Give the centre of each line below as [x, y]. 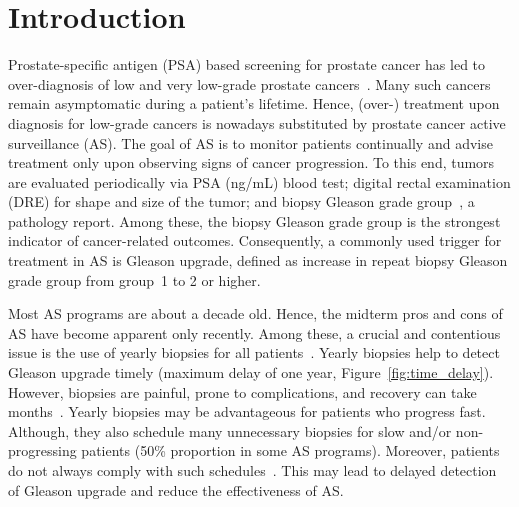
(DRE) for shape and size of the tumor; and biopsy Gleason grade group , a [241, 201]
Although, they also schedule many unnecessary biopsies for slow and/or [230, 430]
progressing [42, 450]
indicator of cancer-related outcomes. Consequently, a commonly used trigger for [255, 240]
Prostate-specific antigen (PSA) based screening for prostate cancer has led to [247, 64]
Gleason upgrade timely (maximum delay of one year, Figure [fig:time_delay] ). [251, 372]
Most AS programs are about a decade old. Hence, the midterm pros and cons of [255, 313]
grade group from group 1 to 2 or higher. [134, 279]
